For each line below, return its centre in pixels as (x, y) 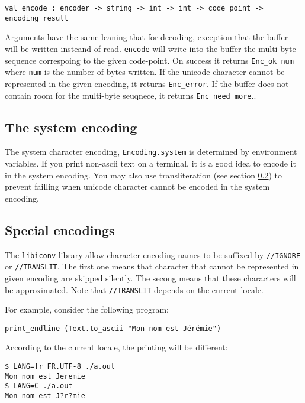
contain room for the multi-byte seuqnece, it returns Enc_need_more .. (131, 95)
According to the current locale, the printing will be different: (116, 347)
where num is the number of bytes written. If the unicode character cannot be (145, 72)
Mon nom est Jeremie (45, 376)
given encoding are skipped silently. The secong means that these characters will (150, 277)
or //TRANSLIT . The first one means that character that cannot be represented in (152, 266)
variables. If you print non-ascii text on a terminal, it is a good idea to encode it (150, 163)
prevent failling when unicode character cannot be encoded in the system (137, 186)
